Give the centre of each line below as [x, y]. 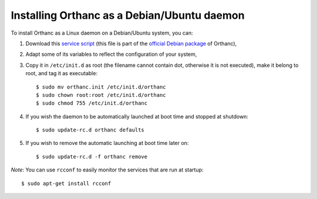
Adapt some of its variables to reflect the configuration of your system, [111, 54]
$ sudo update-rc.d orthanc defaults [90, 130]
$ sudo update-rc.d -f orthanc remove [92, 156]
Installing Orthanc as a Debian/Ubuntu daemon [128, 15]
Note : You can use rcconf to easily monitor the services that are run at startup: [107, 170]
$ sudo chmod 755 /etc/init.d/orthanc [92, 103]
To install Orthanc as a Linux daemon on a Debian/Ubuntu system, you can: [102, 33]
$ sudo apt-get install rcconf [66, 183]
